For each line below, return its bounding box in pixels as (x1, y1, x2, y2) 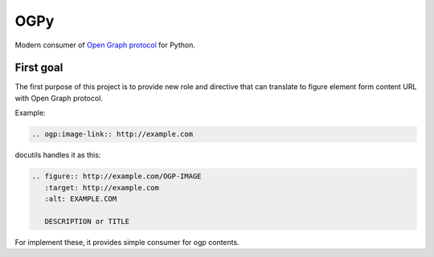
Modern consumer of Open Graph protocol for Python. (14, 40, 196, 50)
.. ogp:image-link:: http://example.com (31, 129, 193, 139)
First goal (14, 61, 63, 75)
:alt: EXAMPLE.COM (44, 194, 117, 203)
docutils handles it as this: (14, 150, 101, 160)
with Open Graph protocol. (14, 93, 104, 103)
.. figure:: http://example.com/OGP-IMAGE (31, 172, 202, 181)
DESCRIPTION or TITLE (44, 217, 130, 226)
